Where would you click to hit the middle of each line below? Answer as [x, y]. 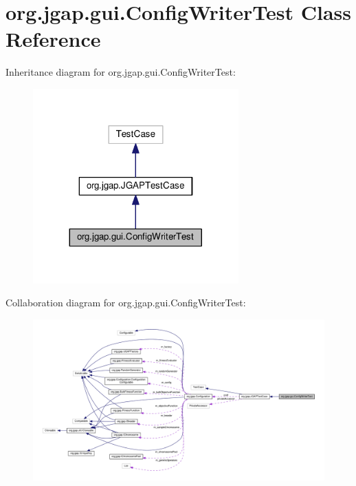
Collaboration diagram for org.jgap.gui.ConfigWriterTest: [126, 303]
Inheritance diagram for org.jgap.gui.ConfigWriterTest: [121, 72]
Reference [53, 39]
